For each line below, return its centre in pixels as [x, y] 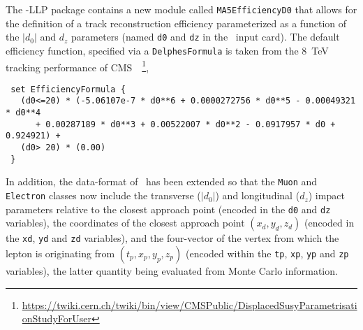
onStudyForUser [57, 318]
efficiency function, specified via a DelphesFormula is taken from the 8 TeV [167, 50]
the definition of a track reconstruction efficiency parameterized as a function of [176, 23]
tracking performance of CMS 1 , [77, 66]
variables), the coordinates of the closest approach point [125, 223]
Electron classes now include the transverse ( [103, 195]
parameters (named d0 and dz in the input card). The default [206, 37]
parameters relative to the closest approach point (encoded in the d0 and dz [168, 209]
